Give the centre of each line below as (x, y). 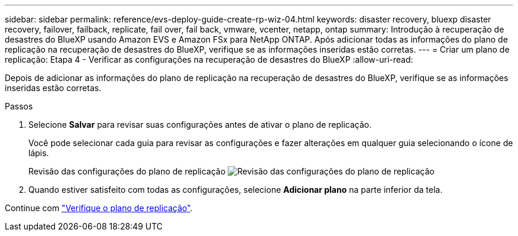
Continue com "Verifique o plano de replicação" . (99, 208)
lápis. (39, 153)
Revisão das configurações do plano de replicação (127, 171)
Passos (19, 106)
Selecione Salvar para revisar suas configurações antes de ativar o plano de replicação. (200, 125)
